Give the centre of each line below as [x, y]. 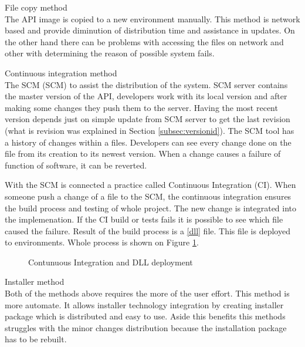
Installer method [35, 282]
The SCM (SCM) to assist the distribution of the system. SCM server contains [146, 84]
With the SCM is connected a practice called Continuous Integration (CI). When [150, 185]
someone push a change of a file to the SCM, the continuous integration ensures [148, 196]
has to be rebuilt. [36, 339]
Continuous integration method [61, 73]
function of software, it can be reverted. [76, 165]
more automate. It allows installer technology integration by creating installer [144, 304]
